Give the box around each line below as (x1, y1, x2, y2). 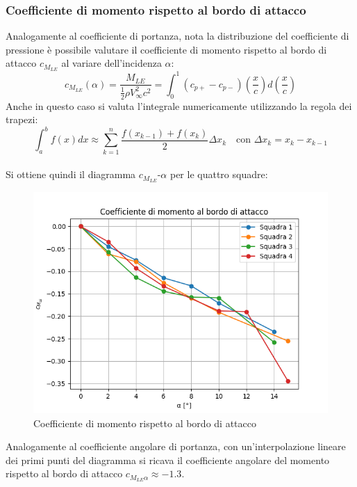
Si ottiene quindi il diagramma (6, 167, 136, 182)
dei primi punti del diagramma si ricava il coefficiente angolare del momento (6, 452, 330, 467)
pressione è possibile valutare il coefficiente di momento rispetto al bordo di (6, 42, 327, 56)
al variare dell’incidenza (61, 56, 162, 70)
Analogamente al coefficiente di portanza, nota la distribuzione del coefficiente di (6, 29, 349, 43)
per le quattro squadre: (169, 167, 268, 182)
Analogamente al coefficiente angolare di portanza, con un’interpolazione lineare (6, 439, 346, 454)
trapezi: (6, 112, 38, 127)
